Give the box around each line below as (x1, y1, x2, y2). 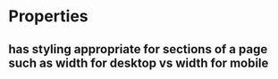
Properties (8, 6, 88, 27)
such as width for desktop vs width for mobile (8, 55, 269, 70)
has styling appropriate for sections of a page (8, 42, 268, 57)
